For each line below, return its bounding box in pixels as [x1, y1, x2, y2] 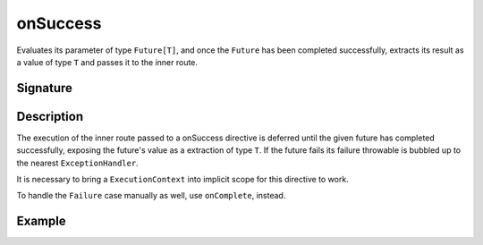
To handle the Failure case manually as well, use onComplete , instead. [16, 190, 286, 201]
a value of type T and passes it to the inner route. [16, 56, 199, 67]
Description [16, 108, 84, 124]
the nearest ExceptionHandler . [16, 157, 139, 168]
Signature [16, 80, 73, 96]
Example [16, 214, 66, 229]
